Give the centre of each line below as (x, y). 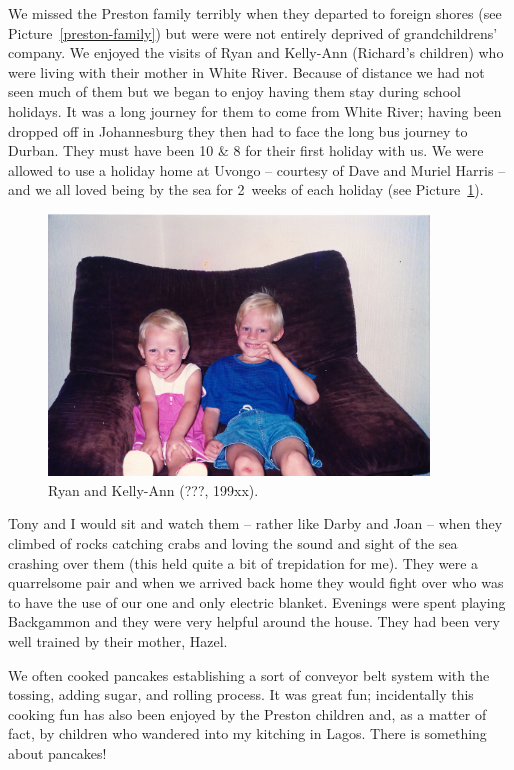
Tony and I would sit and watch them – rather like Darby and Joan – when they (255, 523)
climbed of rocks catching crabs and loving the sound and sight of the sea (233, 543)
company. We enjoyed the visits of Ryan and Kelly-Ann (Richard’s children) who (256, 52)
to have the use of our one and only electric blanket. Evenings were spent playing (257, 601)
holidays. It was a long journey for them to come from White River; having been (255, 110)
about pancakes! (57, 753)
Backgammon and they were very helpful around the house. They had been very (254, 621)
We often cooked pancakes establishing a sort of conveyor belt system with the (249, 674)
